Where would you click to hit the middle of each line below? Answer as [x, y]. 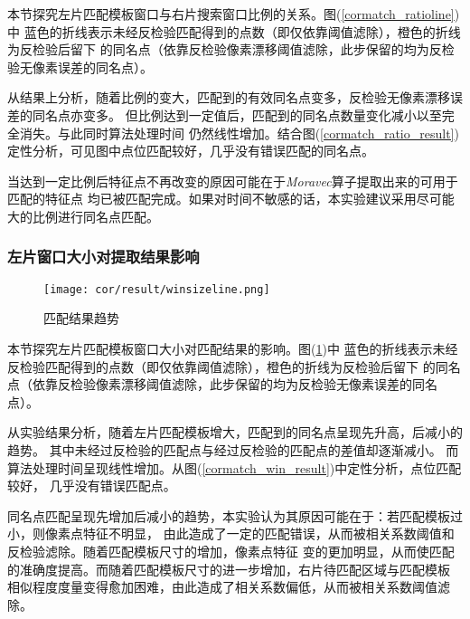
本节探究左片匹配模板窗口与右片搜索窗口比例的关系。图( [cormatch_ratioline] [231, 14]
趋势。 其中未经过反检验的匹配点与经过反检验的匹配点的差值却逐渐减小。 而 [233, 449]
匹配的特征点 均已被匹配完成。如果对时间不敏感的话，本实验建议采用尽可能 [231, 199]
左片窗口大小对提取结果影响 [103, 257]
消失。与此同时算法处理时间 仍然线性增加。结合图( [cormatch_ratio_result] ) [239, 133]
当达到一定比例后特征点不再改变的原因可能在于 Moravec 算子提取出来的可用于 [233, 181]
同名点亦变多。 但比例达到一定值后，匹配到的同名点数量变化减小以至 [237, 114]
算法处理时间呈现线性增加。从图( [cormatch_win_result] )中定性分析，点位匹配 [235, 467]
